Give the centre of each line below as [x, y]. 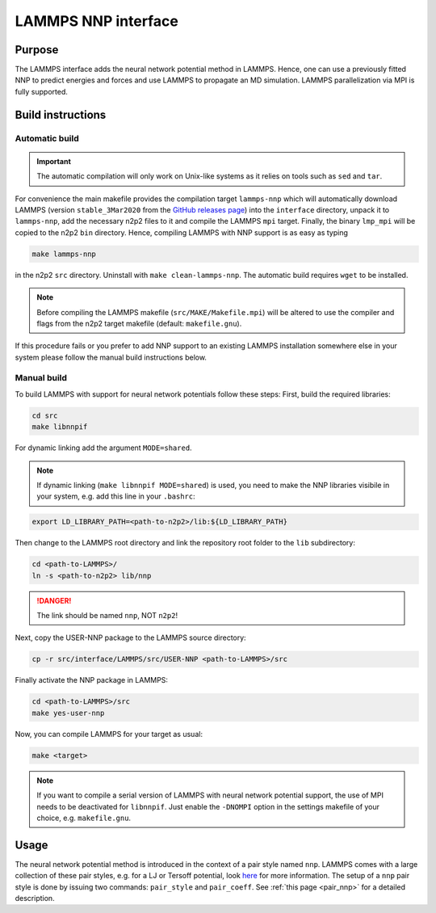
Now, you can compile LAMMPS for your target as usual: [109, 734]
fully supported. [42, 91]
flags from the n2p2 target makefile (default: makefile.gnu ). [139, 323]
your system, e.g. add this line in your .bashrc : [116, 496]
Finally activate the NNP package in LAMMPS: [92, 680]
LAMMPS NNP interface [97, 21]
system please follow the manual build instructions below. [111, 357]
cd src [45, 415]
